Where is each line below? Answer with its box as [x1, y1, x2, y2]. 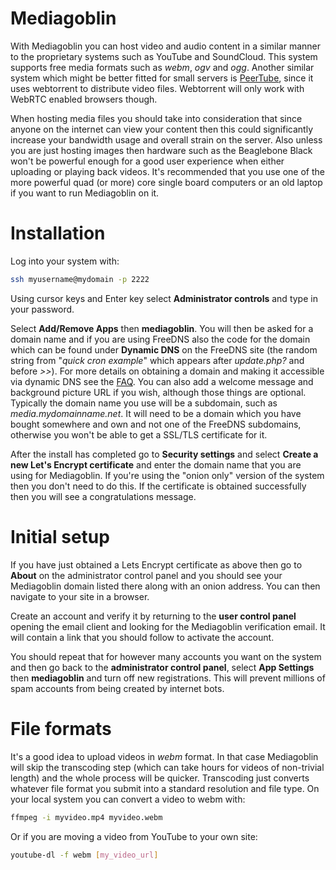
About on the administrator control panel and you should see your [10, 569, 283, 581]
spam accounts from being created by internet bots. [10, 682, 225, 694]
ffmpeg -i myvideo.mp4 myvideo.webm [10, 812, 163, 822]
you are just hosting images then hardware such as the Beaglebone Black [10, 144, 313, 156]
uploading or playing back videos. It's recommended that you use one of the [10, 165, 325, 177]
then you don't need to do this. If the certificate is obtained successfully [10, 480, 307, 492]
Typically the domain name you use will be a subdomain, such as [10, 397, 278, 409]
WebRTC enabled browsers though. [10, 93, 158, 105]
